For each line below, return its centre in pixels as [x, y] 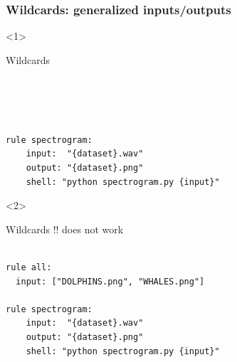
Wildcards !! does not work [65, 229]
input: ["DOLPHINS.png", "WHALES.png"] [110, 281]
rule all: [29, 267]
